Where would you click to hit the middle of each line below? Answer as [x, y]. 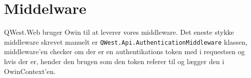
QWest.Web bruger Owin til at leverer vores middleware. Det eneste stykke [119, 32]
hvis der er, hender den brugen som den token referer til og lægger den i [114, 61]
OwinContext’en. [30, 71]
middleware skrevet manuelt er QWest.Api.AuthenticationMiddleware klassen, [126, 41]
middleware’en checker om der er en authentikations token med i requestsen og [125, 51]
